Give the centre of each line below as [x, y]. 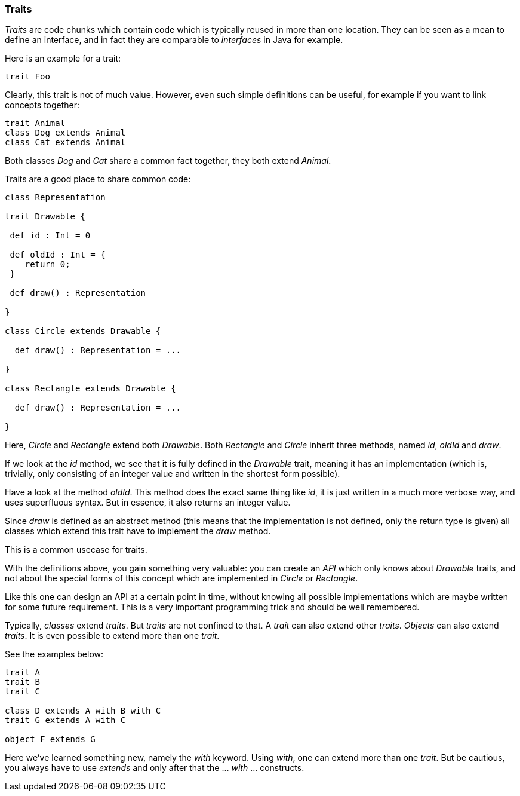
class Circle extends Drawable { [83, 331]
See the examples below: [54, 654]
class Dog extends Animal [65, 133]
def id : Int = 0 [50, 236]
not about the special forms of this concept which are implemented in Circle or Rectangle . [181, 578]
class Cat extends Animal [65, 143]
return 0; [47, 264]
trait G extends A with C [65, 720]
